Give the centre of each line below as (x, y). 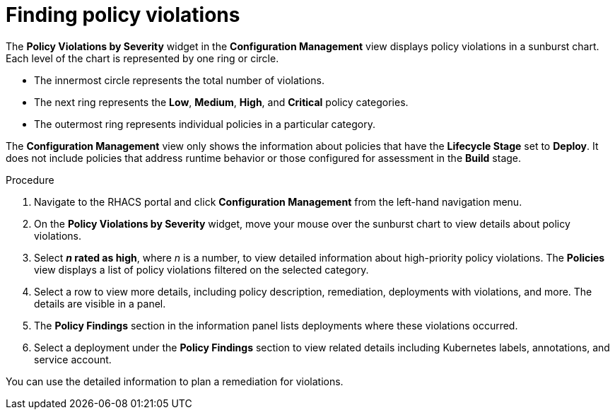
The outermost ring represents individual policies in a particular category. (205, 124)
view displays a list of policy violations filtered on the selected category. (201, 269)
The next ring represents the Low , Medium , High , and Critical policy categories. (221, 102)
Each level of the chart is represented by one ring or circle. (142, 58)
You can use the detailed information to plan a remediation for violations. (175, 381)
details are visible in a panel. (100, 303)
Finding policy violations (123, 15)
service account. (73, 359)
